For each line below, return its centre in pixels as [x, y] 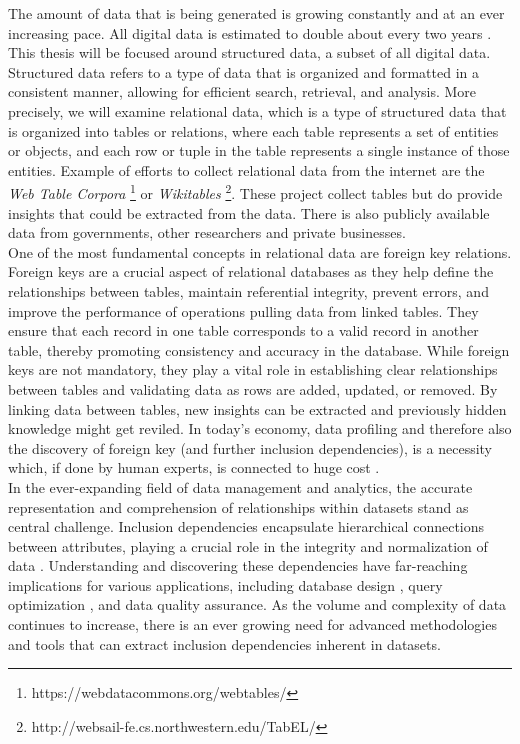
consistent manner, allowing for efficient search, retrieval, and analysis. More [242, 91]
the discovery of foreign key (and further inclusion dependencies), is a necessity [250, 447]
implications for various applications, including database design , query [225, 584]
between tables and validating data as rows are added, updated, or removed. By [253, 388]
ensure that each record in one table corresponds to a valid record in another [243, 330]
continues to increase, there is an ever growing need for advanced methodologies [252, 624]
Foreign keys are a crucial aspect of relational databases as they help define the [251, 271]
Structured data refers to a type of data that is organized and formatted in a [243, 71]
